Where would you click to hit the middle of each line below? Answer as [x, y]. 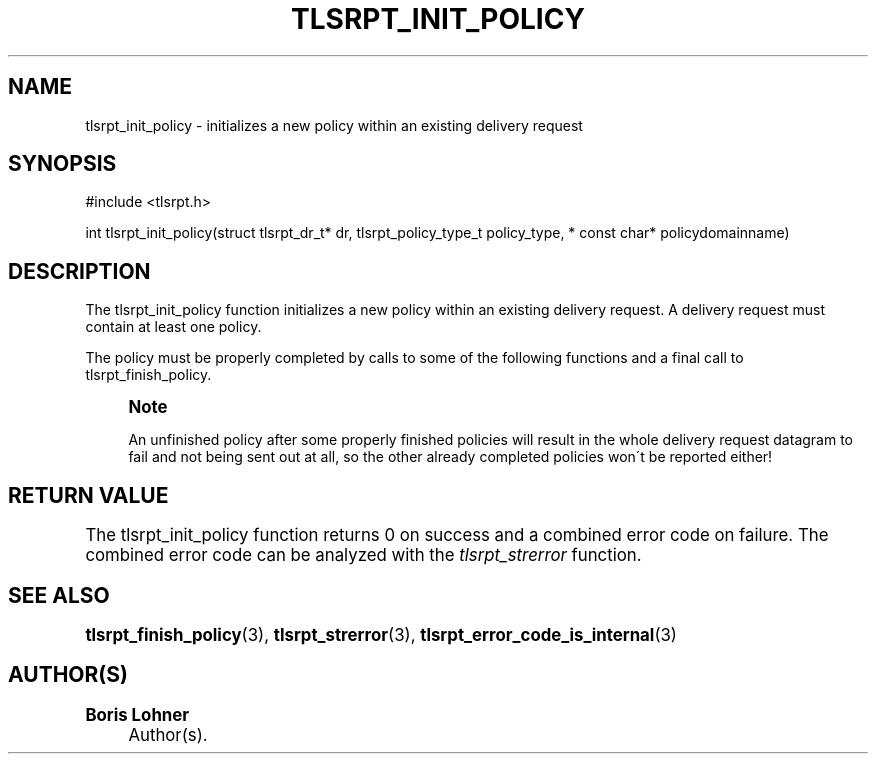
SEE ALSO [59, 595]
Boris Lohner [137, 714]
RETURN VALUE [88, 495]
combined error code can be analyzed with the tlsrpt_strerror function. [363, 555]
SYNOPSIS [62, 164]
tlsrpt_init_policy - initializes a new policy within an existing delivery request [334, 125]
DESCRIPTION [79, 271]
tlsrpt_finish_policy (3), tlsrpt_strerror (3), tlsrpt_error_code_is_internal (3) [381, 634]
